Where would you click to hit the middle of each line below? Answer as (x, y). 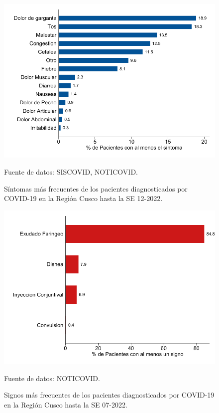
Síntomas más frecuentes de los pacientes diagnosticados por (96, 188)
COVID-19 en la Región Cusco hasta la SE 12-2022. (83, 198)
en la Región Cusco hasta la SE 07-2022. (66, 404)
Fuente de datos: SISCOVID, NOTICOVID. (71, 171)
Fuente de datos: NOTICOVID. (52, 378)
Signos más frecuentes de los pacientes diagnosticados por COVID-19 (109, 395)
